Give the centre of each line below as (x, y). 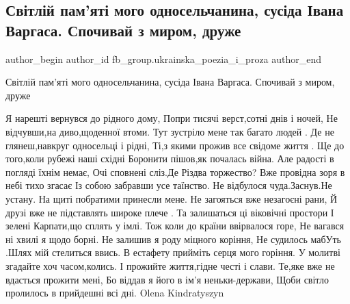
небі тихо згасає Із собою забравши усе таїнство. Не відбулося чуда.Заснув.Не (169, 185)
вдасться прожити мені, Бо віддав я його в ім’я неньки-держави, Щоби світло (167, 279)
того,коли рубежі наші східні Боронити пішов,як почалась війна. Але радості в (170, 159)
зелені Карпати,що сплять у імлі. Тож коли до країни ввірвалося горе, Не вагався (175, 226)
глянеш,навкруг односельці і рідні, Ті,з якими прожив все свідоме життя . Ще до (175, 145)
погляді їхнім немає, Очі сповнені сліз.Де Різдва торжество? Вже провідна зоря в (175, 172)
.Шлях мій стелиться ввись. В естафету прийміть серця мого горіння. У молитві (173, 252)
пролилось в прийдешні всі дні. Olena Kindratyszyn (115, 293)
